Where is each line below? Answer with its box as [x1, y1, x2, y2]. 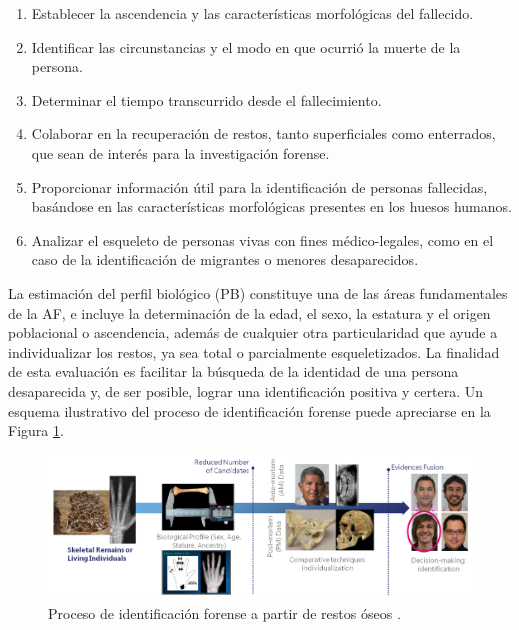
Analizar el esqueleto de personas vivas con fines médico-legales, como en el [31, 229, 494, 250]
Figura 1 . [8, 420, 64, 441]
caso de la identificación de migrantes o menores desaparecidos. [31, 249, 419, 270]
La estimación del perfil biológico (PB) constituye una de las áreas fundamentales [8, 282, 508, 303]
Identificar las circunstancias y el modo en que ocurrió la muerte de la [31, 36, 461, 57]
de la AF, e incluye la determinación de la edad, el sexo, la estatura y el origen [8, 302, 491, 323]
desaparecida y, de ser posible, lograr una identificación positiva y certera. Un [8, 380, 484, 401]
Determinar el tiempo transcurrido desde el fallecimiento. [31, 89, 382, 110]
